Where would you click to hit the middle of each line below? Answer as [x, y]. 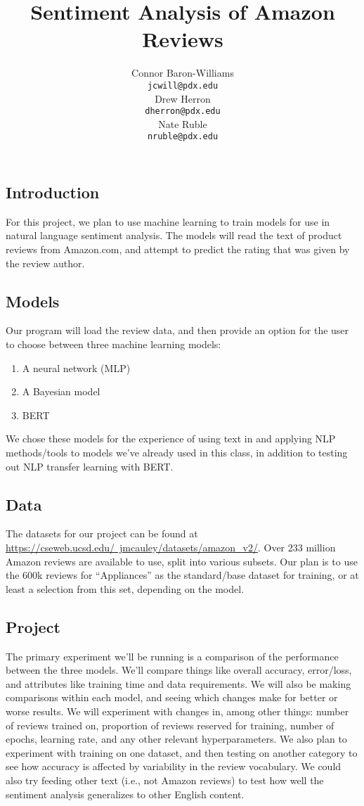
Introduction [53, 192]
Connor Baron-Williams [183, 73]
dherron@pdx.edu [183, 111]
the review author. [45, 263]
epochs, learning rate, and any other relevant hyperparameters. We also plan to [176, 739]
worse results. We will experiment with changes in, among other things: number [177, 711]
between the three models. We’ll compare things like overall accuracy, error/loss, [179, 670]
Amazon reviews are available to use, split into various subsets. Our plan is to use [182, 561]
